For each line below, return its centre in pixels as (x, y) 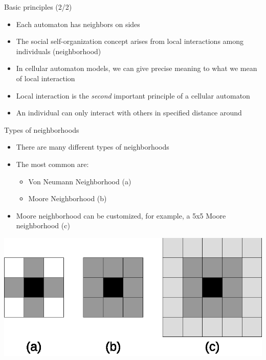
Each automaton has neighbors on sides (78, 24)
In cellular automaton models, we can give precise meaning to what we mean (137, 68)
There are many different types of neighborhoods (93, 147)
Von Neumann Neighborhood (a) (80, 181)
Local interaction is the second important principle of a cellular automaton (133, 95)
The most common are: (52, 164)
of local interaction (46, 78)
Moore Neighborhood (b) (68, 198)
